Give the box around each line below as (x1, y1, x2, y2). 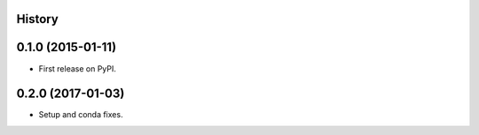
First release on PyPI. (38, 63, 117, 74)
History (16, 11, 59, 26)
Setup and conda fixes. (38, 109, 123, 120)
